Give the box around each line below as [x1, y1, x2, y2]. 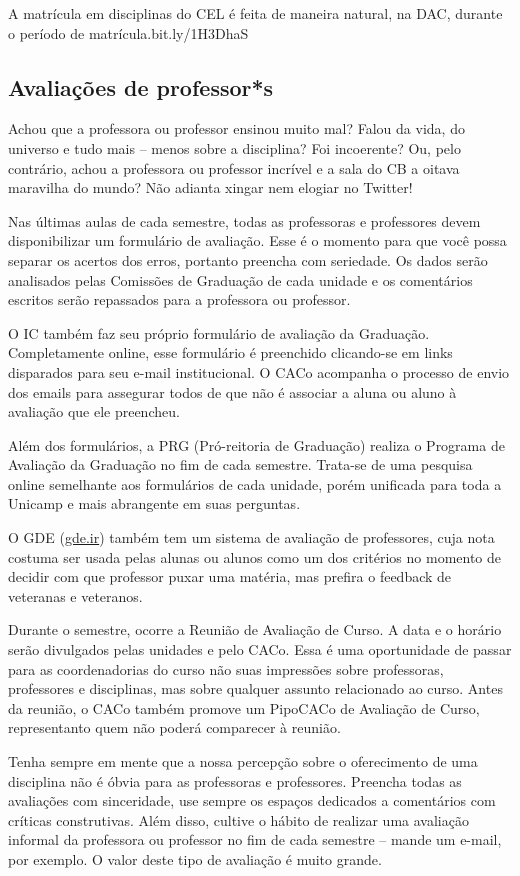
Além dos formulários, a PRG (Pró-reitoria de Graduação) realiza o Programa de [8, 434, 505, 455]
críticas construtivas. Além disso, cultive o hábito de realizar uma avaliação [8, 809, 469, 830]
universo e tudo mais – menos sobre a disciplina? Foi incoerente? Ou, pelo [8, 137, 461, 158]
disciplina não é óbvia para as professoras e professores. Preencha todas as [8, 770, 462, 791]
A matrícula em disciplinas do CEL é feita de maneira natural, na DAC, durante [8, 3, 503, 23]
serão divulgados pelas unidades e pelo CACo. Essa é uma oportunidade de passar [8, 639, 512, 660]
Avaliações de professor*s [8, 71, 274, 102]
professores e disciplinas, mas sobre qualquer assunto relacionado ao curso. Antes [8, 678, 503, 699]
